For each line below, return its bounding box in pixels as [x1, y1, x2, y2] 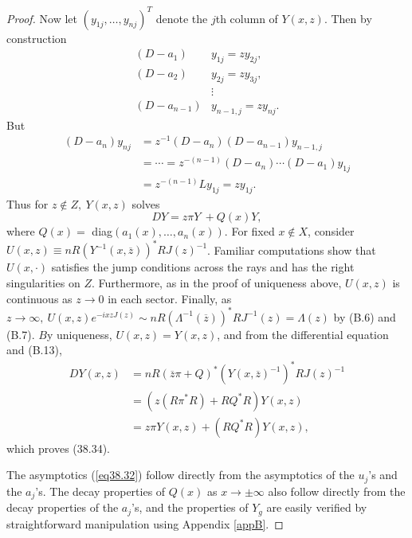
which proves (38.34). [6, 439, 111, 456]
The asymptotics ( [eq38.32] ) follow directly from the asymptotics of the [6, 466, 355, 483]
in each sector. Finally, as [108, 290, 232, 306]
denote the [155, 10, 208, 26]
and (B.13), [6, 341, 62, 358]
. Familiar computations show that [207, 241, 376, 258]
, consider [308, 223, 355, 240]
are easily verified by [266, 499, 367, 516]
